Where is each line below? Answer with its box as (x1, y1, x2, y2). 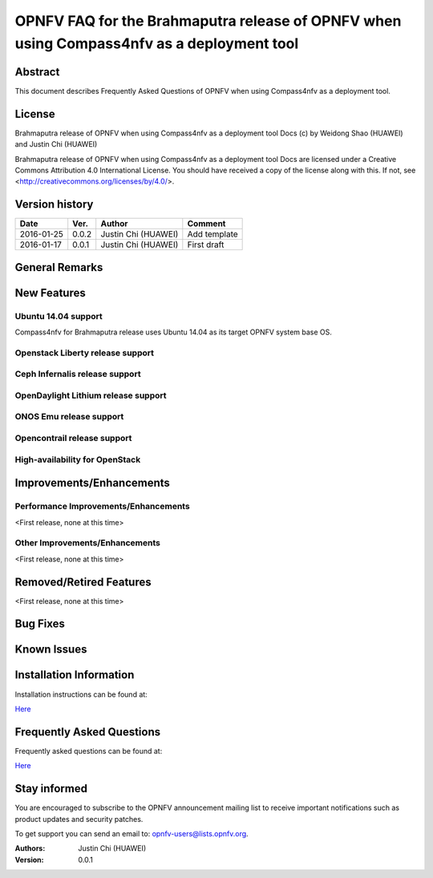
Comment (187, 218, 226, 229)
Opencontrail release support (14, 433, 132, 444)
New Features (14, 285, 86, 300)
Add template (187, 229, 238, 240)
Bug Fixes (14, 617, 66, 631)
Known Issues (14, 642, 87, 657)
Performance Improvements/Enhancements (14, 501, 190, 512)
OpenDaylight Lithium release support (14, 390, 167, 401)
